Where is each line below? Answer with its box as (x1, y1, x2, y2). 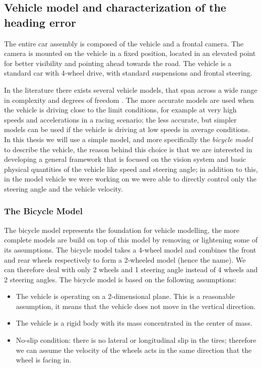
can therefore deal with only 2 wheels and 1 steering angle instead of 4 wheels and (4, 264, 258, 275)
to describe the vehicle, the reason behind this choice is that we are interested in (4, 144, 252, 154)
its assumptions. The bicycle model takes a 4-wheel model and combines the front (4, 244, 256, 255)
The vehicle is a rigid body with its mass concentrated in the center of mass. (16, 318, 252, 328)
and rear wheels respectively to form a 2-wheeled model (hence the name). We (4, 254, 246, 265)
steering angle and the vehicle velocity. (4, 183, 123, 194)
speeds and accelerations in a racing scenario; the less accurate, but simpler (4, 114, 237, 125)
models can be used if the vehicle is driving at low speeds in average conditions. (4, 124, 250, 135)
